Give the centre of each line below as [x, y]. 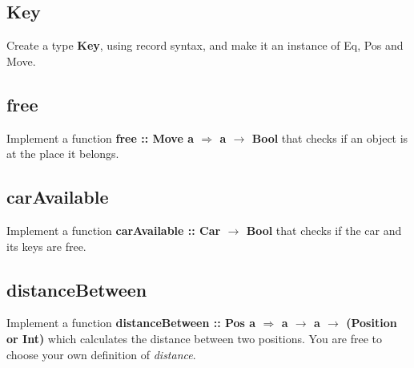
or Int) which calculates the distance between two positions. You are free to [195, 338]
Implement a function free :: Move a [100, 137]
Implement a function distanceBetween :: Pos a [131, 323]
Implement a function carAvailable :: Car [114, 230]
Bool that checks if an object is [330, 137]
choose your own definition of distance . [101, 354]
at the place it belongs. [63, 154]
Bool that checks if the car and [324, 230]
